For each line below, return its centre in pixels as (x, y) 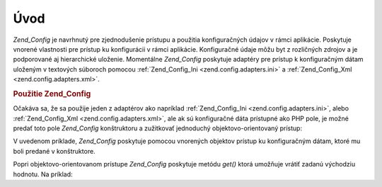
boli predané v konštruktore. (54, 151)
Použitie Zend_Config (52, 93)
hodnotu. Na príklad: (43, 174)
